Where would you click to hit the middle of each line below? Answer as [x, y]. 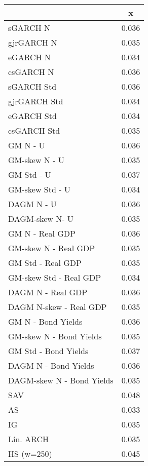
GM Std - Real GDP [45, 263]
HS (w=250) [30, 454]
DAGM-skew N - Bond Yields [61, 380]
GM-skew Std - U [39, 189]
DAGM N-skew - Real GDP [58, 307]
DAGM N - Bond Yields [51, 365]
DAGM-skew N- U [41, 219]
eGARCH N [29, 57]
